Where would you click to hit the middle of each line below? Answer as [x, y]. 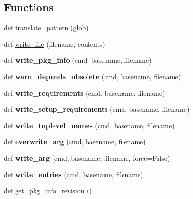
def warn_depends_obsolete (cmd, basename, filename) [93, 76]
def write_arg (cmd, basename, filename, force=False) [87, 158]
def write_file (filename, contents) [54, 43]
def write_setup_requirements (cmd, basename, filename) [97, 109]
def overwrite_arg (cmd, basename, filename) [75, 141]
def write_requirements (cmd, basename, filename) [85, 92]
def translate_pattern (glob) [46, 27]
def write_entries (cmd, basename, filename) [74, 174]
